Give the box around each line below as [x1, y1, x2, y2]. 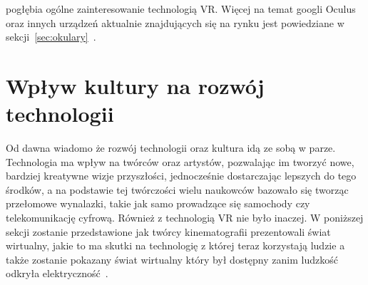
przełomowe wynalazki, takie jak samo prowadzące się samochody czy [6, 196, 310, 211]
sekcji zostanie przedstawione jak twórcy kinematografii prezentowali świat [6, 224, 331, 239]
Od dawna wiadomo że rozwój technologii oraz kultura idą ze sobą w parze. [6, 140, 336, 155]
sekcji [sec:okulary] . [6, 29, 96, 44]
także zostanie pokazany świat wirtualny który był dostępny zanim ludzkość [6, 252, 338, 266]
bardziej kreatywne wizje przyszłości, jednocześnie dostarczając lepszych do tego [6, 168, 357, 183]
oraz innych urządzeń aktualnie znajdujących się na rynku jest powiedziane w [6, 15, 344, 30]
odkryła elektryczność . [6, 266, 108, 281]
